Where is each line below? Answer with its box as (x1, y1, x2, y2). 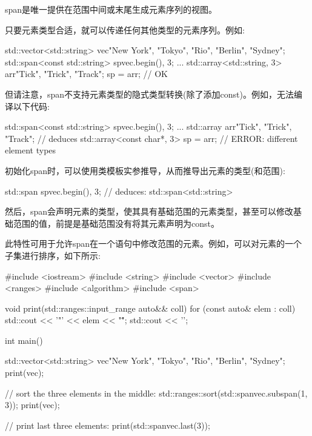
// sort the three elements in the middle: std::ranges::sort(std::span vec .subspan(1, (5, 386, 308, 399)
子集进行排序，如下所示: (5, 249, 101, 261)
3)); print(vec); (5, 398, 60, 411)
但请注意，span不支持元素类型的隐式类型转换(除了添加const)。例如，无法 (5, 87, 294, 100)
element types (5, 144, 56, 156)
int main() (5, 334, 43, 346)
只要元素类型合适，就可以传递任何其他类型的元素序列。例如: (5, 23, 245, 36)
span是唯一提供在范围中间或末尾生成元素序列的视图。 (5, 3, 217, 15)
